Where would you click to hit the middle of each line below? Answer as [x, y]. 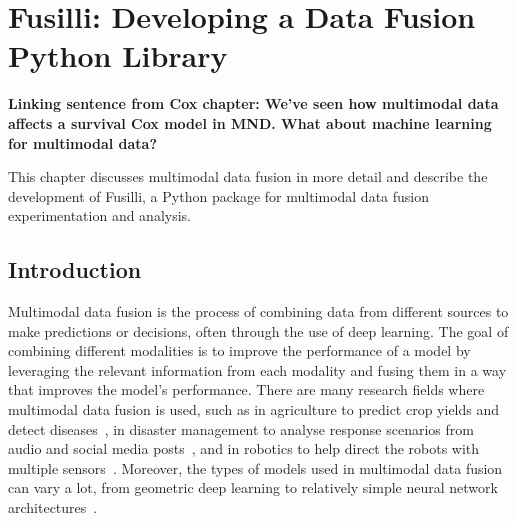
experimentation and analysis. [99, 215]
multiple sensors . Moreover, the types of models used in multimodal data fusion [255, 467]
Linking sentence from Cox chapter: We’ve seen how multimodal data [253, 103]
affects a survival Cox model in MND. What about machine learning [250, 122]
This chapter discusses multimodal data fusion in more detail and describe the [248, 176]
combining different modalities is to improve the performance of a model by [239, 350]
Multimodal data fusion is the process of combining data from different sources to [258, 311]
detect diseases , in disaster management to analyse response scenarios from [241, 428]
